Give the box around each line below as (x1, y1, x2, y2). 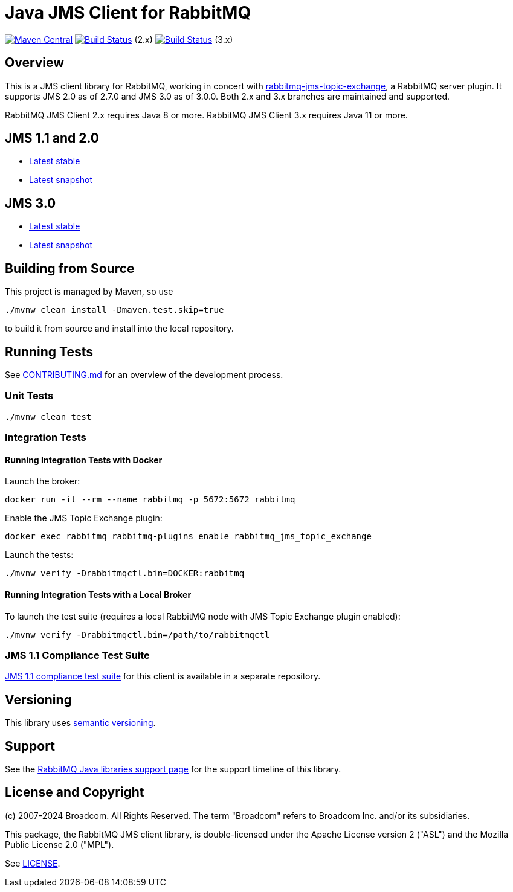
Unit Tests (5, 390, 54, 402)
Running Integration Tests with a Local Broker (5, 589, 192, 600)
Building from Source (5, 260, 135, 276)
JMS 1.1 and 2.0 (5, 130, 100, 146)
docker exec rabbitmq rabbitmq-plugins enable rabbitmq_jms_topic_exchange (5, 531, 372, 542)
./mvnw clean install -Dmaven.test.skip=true (5, 305, 224, 315)
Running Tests (5, 344, 93, 359)
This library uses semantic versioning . (5, 717, 156, 728)
